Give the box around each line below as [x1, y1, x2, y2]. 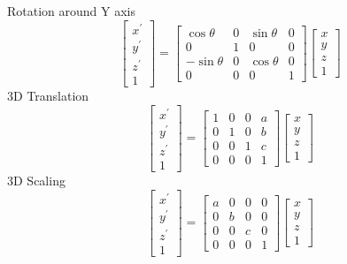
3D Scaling [7, 170, 66, 189]
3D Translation [7, 86, 89, 104]
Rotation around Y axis [7, 2, 135, 19]
